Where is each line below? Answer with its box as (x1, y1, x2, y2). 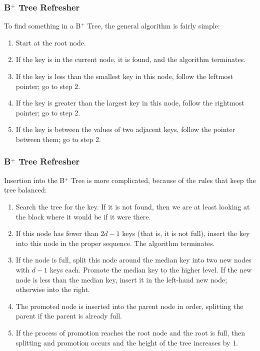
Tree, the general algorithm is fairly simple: (87, 20, 220, 31)
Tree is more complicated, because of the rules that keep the (71, 174, 256, 185)
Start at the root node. (15, 37, 86, 47)
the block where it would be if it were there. (15, 211, 151, 221)
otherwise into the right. (15, 284, 90, 294)
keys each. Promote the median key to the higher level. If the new (49, 264, 252, 274)
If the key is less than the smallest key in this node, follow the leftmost (15, 71, 233, 81)
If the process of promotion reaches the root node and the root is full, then (15, 327, 245, 337)
